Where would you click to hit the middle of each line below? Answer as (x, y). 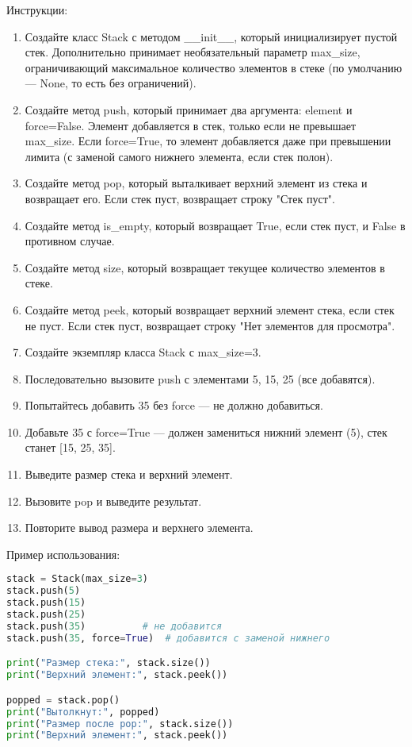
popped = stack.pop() (63, 700)
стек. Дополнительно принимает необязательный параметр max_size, (193, 52)
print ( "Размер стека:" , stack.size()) (109, 663)
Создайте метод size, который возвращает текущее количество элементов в (205, 267)
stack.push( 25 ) (46, 615)
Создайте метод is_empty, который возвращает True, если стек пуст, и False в (215, 225)
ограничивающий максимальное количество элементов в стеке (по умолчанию (214, 67)
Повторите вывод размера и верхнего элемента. (139, 528)
